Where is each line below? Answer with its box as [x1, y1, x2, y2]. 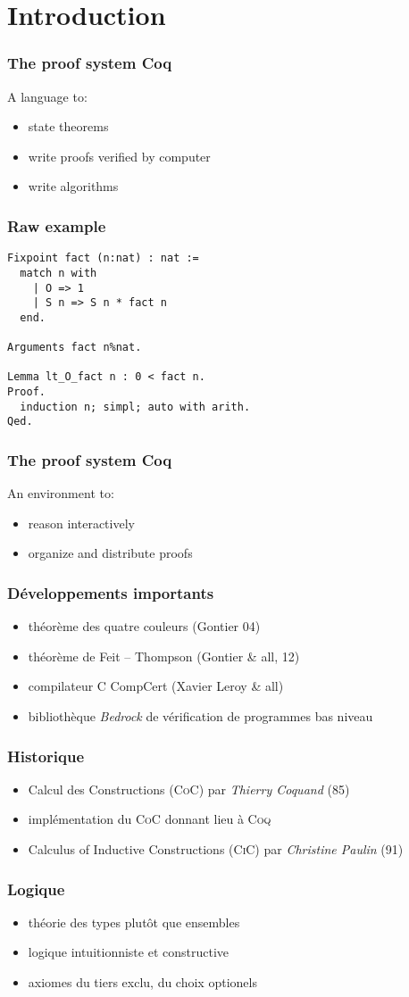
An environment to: [7, 484, 114, 503]
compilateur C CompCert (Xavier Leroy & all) [28, 677, 284, 695]
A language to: [7, 87, 88, 105]
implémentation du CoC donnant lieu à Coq [28, 810, 271, 828]
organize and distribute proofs [28, 544, 193, 562]
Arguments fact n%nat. [7, 341, 142, 354]
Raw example [7, 214, 106, 237]
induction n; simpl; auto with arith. [20, 400, 251, 413]
